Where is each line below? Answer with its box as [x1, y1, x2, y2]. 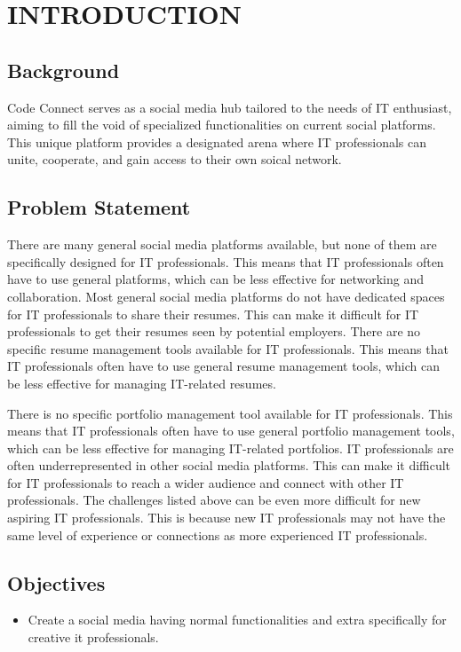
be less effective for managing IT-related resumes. [7, 373, 276, 392]
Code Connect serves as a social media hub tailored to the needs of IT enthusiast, [7, 98, 452, 116]
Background [7, 56, 120, 83]
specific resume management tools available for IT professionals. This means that [7, 339, 449, 357]
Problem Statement [7, 193, 191, 221]
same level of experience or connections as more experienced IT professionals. [7, 525, 428, 544]
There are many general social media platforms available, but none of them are [7, 235, 437, 254]
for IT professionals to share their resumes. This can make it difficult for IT [7, 304, 419, 323]
